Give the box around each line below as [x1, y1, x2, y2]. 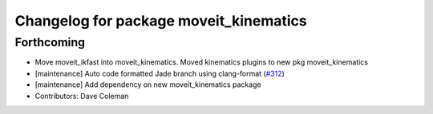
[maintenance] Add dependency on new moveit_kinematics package [34, 80, 261, 89]
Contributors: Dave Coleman [34, 91, 129, 100]
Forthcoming [14, 35, 86, 49]
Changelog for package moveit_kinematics [14, 12, 308, 29]
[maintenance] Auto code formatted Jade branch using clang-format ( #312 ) [34, 69, 285, 78]
